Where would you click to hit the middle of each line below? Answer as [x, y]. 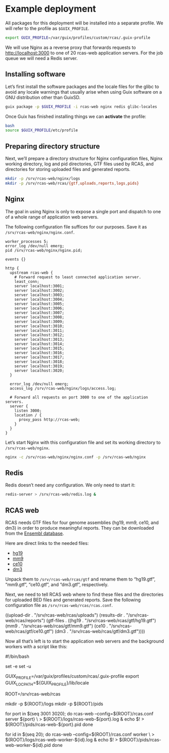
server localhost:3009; [39, 322]
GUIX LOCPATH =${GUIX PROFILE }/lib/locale [47, 683]
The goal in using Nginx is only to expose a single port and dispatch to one [83, 211]
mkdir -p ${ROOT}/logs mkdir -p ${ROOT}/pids [54, 704]
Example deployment [51, 9]
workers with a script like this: [36, 646]
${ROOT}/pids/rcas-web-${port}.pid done [49, 724]
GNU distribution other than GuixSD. [43, 97]
